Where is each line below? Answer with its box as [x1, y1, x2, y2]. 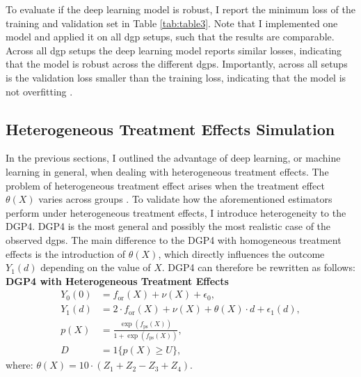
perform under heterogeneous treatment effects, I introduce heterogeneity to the [6, 205, 346, 220]
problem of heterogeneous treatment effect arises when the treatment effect [6, 178, 325, 192]
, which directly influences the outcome [158, 246, 325, 261]
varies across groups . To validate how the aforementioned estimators [38, 192, 332, 206]
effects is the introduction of [6, 246, 126, 261]
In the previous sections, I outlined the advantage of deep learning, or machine [6, 151, 341, 165]
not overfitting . [6, 84, 73, 98]
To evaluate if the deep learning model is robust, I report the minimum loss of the [6, 2, 355, 16]
